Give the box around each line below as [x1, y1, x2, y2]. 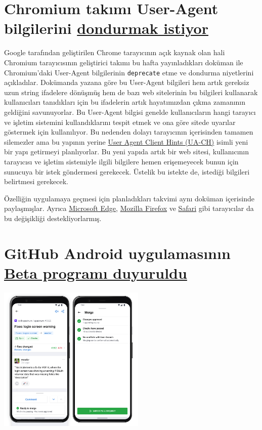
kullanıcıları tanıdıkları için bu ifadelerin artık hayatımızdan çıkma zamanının [4, 97, 246, 107]
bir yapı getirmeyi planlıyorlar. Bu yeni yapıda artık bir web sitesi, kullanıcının [4, 146, 249, 157]
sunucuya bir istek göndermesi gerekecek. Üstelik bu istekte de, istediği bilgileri [4, 166, 250, 177]
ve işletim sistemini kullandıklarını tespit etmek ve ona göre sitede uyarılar [4, 116, 236, 127]
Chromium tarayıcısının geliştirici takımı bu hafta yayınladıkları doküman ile [4, 57, 243, 67]
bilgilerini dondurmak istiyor [4, 18, 208, 38]
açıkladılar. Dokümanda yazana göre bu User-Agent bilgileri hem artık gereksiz [4, 77, 249, 88]
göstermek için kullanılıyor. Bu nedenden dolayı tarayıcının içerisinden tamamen [4, 126, 253, 137]
